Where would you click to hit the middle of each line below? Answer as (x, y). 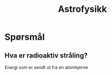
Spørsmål (25, 37)
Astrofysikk (82, 9)
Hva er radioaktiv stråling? (46, 55)
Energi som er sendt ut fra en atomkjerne (46, 67)
